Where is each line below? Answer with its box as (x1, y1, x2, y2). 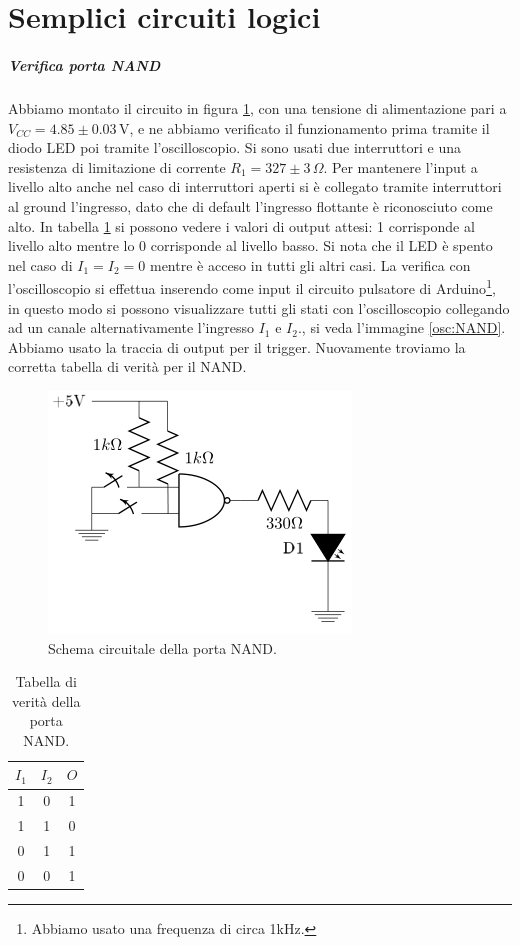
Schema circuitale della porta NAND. (48, 637, 277, 658)
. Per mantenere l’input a (323, 156, 478, 177)
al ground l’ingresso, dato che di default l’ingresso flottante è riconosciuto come (8, 195, 493, 216)
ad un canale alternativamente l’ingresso (8, 317, 255, 338)
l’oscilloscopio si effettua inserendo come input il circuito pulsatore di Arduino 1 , (8, 275, 496, 298)
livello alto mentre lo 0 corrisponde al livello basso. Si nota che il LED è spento (8, 235, 493, 256)
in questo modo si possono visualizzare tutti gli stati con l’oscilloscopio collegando (8, 297, 510, 318)
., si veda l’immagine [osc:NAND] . (297, 317, 506, 338)
